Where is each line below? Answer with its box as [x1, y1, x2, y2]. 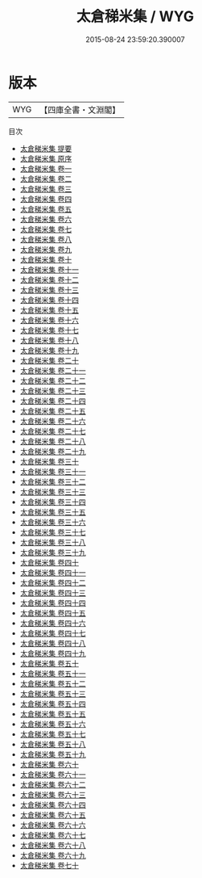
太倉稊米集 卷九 [19, 244, 72, 254]
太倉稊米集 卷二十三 [19, 385, 86, 396]
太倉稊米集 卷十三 [19, 284, 79, 295]
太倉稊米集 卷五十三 [19, 688, 86, 699]
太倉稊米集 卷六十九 [19, 850, 86, 860]
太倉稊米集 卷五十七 [19, 729, 86, 739]
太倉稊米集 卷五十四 [19, 699, 86, 708]
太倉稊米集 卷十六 [19, 315, 79, 325]
